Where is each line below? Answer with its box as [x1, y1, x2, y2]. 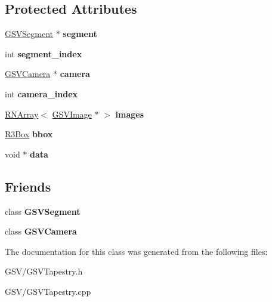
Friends [5, 177, 51, 195]
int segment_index [5, 47, 82, 60]
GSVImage [52, 107, 92, 120]
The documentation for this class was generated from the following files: [5, 245, 268, 257]
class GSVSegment [5, 205, 81, 217]
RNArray [5, 107, 39, 120]
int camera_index [5, 87, 78, 100]
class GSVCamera [5, 225, 77, 238]
